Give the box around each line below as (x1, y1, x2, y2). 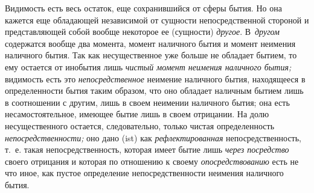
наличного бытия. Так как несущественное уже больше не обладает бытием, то (5, 49, 297, 61)
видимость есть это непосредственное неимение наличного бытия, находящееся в (5, 72, 306, 85)
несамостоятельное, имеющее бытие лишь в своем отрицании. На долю (5, 108, 269, 120)
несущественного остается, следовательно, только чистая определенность (5, 119, 275, 132)
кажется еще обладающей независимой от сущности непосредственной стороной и (5, 13, 309, 26)
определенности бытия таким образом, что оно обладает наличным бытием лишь (5, 84, 304, 97)
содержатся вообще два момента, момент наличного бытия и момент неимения (5, 37, 296, 49)
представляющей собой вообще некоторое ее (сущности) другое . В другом (5, 25, 280, 38)
